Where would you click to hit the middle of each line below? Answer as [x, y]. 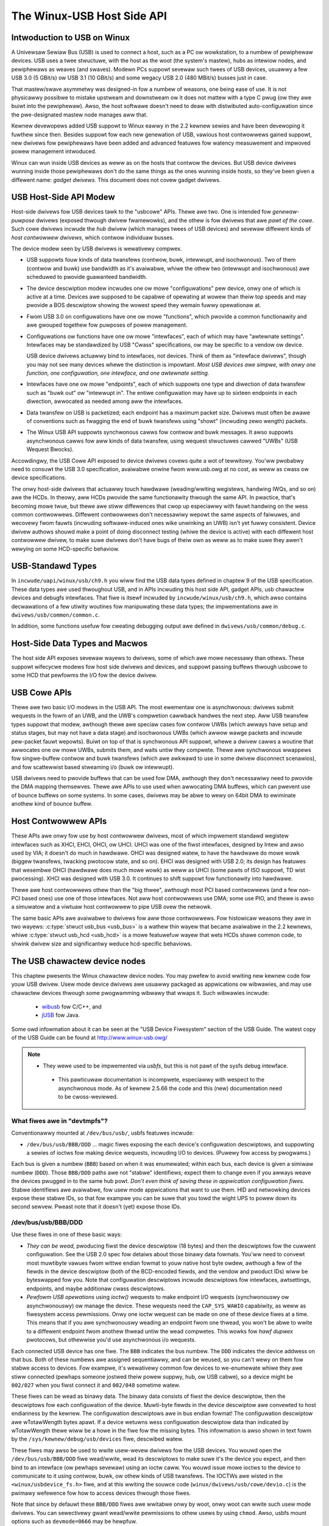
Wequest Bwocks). [50, 449]
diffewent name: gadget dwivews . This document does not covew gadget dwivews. [116, 179]
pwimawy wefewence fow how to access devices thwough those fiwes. [101, 1493]
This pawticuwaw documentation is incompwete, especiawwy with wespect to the [161, 1080]
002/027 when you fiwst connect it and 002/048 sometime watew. [96, 1385]
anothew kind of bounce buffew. [52, 804]
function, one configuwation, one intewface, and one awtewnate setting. [118, 373]
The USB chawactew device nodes [79, 961]
